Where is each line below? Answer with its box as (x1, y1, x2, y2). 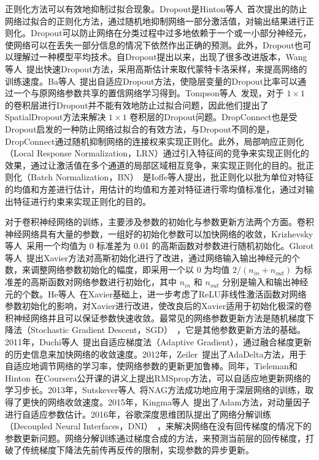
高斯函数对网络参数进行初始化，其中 (30, 275, 177, 288)
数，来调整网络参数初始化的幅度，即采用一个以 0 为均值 (5, 263, 230, 276)
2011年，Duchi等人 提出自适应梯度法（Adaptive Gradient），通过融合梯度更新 (5, 335, 312, 348)
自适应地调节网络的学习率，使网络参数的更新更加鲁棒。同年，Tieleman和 (5, 359, 298, 372)
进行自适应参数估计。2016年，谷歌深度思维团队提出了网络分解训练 (5, 407, 271, 420)
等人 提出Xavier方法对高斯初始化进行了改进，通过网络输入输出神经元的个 (5, 251, 301, 264)
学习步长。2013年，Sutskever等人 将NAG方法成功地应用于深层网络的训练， (5, 383, 306, 396)
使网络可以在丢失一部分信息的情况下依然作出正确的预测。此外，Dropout (5, 38, 294, 51)
